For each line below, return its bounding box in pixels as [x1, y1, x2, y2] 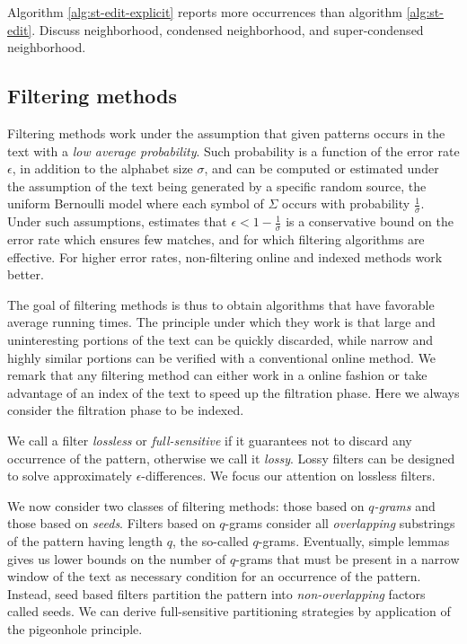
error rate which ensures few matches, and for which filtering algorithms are [7, 230, 425, 249]
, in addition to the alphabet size [12, 159, 193, 178]
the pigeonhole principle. [7, 619, 143, 638]
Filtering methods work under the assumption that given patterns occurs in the [7, 123, 445, 142]
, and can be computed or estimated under [204, 159, 439, 178]
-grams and [374, 496, 436, 515]
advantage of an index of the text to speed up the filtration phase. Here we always [7, 383, 460, 401]
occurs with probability [282, 194, 410, 213]
